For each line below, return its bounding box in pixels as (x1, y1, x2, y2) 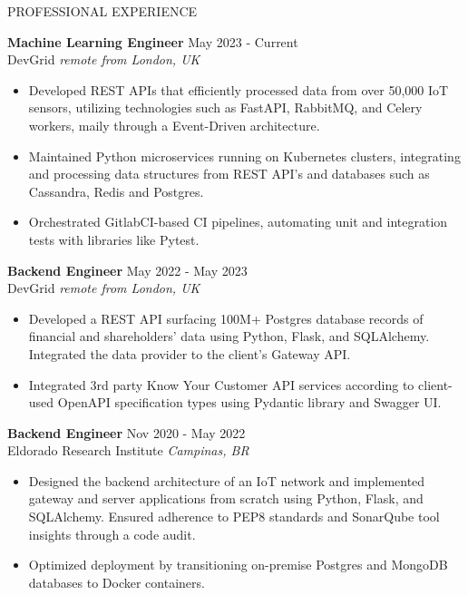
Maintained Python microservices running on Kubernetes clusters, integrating (28, 146, 461, 165)
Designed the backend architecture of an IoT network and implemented (28, 471, 425, 490)
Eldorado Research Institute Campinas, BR (7, 441, 249, 460)
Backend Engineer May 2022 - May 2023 (7, 260, 248, 279)
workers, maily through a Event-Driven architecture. (28, 115, 320, 134)
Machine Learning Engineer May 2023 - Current (7, 32, 298, 51)
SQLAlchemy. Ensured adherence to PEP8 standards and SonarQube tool (28, 507, 440, 526)
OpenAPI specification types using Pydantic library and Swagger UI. (57, 393, 442, 412)
